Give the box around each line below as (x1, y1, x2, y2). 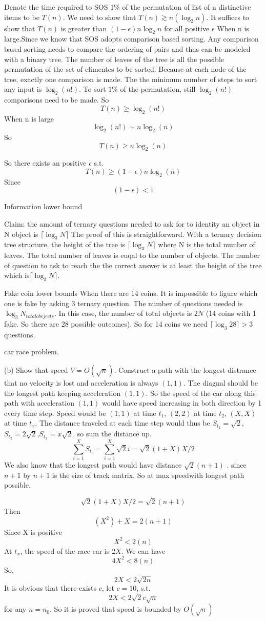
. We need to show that (63, 11, 136, 22)
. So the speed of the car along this (146, 387, 256, 398)
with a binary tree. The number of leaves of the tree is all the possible (4, 53, 224, 64)
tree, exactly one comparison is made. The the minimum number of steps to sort (4, 73, 257, 84)
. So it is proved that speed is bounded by (50, 604, 181, 614)
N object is (4, 228, 38, 239)
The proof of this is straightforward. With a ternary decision (71, 228, 261, 239)
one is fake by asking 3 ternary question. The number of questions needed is (4, 297, 243, 308)
